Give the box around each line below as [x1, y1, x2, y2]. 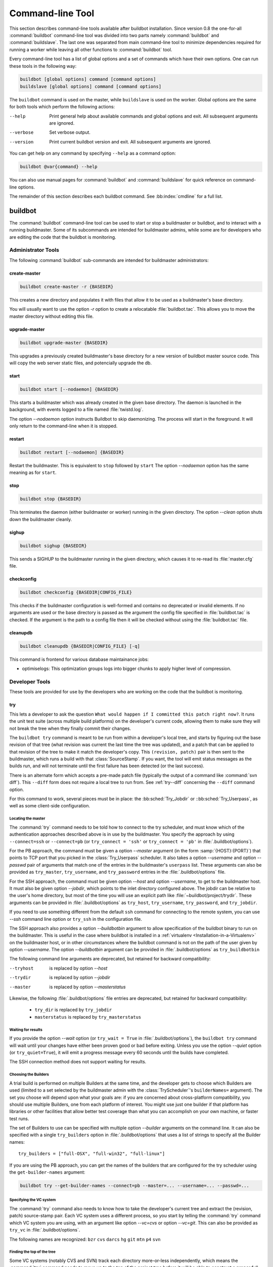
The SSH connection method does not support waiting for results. [9, 1059, 147, 1065]
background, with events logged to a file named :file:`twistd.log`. [9, 406, 144, 413]
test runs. [9, 1115, 29, 1122]
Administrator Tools [9, 246, 59, 253]
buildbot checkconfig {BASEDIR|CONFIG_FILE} [20, 589, 132, 595]
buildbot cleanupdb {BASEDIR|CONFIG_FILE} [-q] [20, 643, 140, 649]
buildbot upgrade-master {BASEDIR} [20, 340, 108, 346]
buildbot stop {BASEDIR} [20, 496, 82, 502]
